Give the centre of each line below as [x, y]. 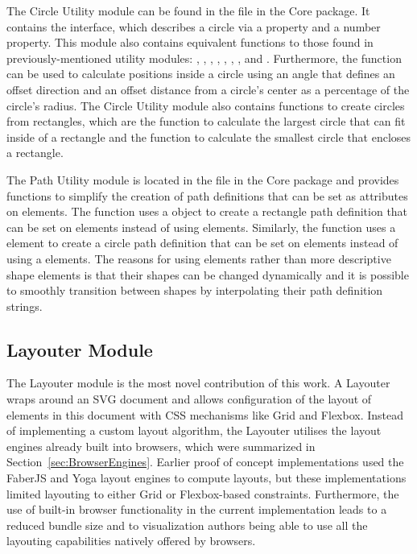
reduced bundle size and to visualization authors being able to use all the [187, 525]
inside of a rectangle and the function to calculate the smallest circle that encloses [209, 136]
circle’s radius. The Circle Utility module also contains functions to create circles [206, 105]
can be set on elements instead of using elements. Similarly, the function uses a [201, 227]
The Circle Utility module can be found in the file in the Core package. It [188, 10]
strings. [25, 306]
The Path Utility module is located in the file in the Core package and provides [203, 179]
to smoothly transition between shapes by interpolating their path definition [195, 290]
